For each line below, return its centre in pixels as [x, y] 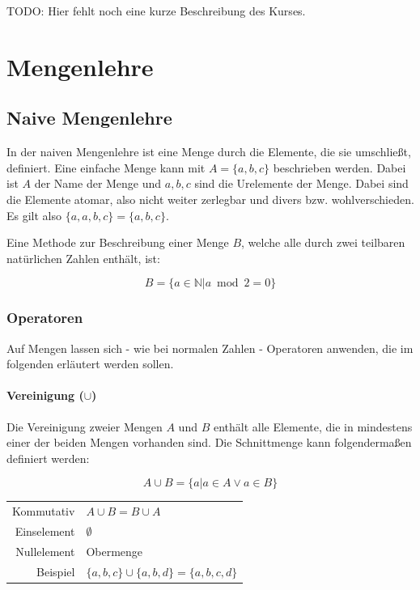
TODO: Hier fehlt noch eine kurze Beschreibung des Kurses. [156, 11]
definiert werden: [48, 458]
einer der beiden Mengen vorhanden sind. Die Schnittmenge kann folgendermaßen [209, 442]
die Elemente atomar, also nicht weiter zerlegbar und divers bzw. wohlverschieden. [210, 199]
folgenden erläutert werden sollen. [90, 364]
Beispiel [56, 571]
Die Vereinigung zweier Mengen [85, 426]
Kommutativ [44, 511]
